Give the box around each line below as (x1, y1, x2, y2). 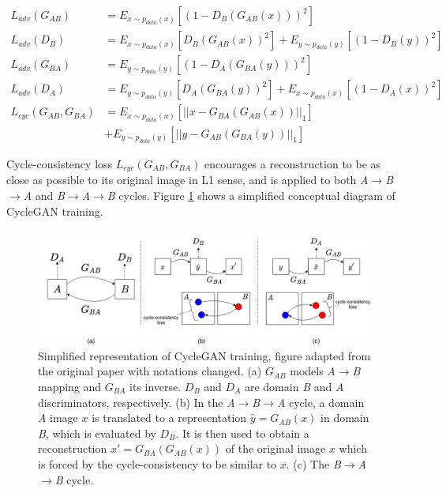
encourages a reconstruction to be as (204, 156, 381, 171)
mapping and (38, 378, 102, 394)
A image (38, 409, 78, 426)
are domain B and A (244, 378, 344, 394)
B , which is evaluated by (38, 424, 156, 441)
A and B (23, 187, 65, 204)
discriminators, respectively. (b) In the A (38, 393, 235, 410)
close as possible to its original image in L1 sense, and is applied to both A (6, 171, 369, 188)
